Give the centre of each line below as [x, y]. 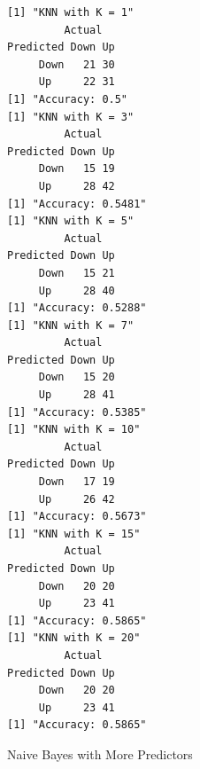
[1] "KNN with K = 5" [71, 221]
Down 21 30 [77, 64]
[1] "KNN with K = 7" [71, 325]
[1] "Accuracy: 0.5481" [77, 204]
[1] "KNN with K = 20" [74, 638]
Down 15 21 [77, 273]
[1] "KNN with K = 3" [71, 117]
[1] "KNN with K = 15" [74, 534]
